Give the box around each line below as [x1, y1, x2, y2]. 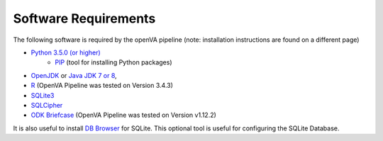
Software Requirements [13, 11, 156, 26]
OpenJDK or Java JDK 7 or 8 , [30, 71, 117, 79]
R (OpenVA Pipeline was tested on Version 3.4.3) [30, 81, 174, 90]
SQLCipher [30, 101, 63, 109]
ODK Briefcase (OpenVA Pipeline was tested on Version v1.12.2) [30, 111, 216, 120]
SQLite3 [30, 91, 55, 99]
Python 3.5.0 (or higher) [30, 48, 101, 57]
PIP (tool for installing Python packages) [55, 58, 172, 67]
